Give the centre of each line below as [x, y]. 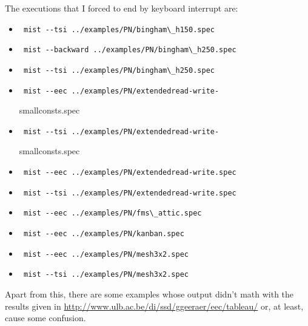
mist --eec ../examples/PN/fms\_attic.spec [112, 213]
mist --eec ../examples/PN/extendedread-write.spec [130, 173]
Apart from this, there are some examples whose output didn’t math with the [149, 294]
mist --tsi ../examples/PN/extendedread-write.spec [130, 193]
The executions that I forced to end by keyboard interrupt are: [122, 8]
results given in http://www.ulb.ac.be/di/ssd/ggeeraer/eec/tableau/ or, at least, [154, 306]
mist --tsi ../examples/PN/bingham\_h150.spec [119, 29]
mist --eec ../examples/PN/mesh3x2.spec [106, 254]
